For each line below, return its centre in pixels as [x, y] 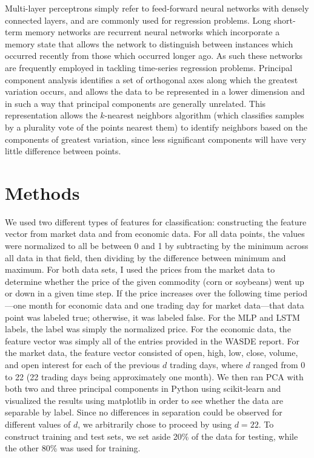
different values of [38, 424]
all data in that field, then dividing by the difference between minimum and [145, 257]
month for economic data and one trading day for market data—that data [166, 305]
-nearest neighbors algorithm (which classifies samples [204, 115]
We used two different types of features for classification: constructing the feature [156, 221]
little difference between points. [63, 151]
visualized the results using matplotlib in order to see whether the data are [144, 400]
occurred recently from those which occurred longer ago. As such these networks [154, 56]
